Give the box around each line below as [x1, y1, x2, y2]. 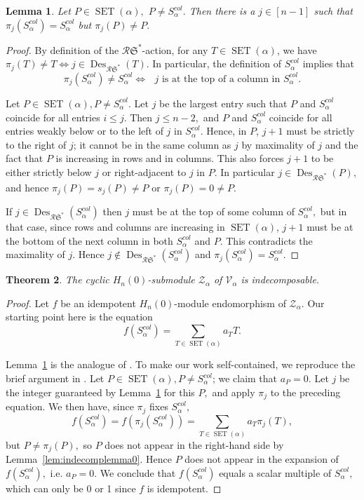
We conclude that [100, 465, 176, 480]
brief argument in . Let [6, 371, 105, 385]
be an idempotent [60, 295, 136, 310]
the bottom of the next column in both [6, 233, 173, 248]
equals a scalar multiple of [219, 465, 332, 480]
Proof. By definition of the [6, 42, 119, 57]
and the [325, 137, 358, 151]
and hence [6, 180, 49, 194]
